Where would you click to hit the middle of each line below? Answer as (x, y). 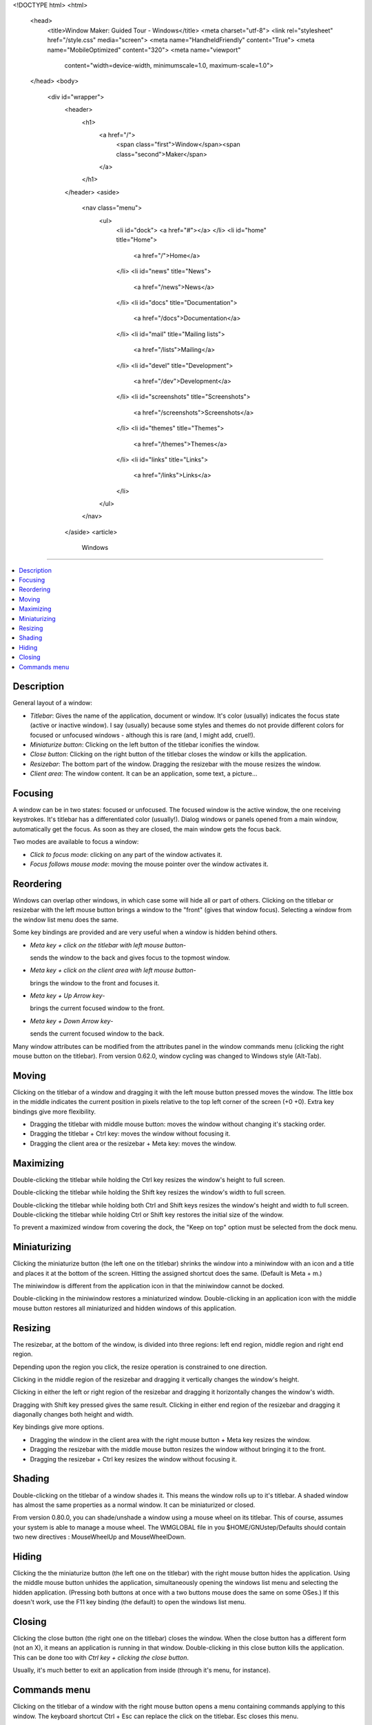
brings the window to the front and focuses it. (95, 983)
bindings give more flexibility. (54, 1112)
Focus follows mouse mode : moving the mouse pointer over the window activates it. (149, 864)
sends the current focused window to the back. (97, 1034)
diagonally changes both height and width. (73, 1414)
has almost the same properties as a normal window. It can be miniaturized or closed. (134, 1505)
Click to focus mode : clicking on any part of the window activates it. (126, 854)
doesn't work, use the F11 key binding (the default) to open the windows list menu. (130, 1602)
